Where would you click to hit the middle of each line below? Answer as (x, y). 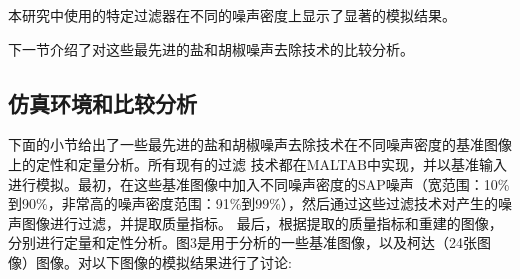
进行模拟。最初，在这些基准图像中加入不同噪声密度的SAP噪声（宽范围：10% (259, 183)
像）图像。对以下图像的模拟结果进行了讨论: (150, 261)
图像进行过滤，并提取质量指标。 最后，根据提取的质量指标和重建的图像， (262, 222)
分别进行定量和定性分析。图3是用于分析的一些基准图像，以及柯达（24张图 (249, 242)
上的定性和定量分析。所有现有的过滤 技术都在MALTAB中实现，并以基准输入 (257, 163)
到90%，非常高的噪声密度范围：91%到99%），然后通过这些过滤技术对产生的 (253, 203)
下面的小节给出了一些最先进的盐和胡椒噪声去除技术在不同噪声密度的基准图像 (260, 144)
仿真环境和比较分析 (102, 102)
